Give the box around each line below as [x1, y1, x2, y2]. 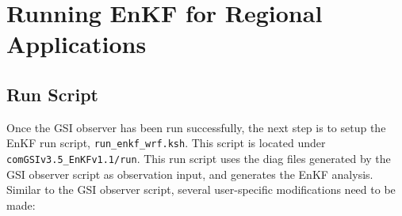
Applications [6, 28, 147, 60]
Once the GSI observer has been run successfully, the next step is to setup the [6, 119, 386, 135]
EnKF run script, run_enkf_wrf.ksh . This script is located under [6, 135, 326, 151]
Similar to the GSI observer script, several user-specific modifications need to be [6, 181, 396, 198]
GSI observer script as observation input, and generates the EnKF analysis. [6, 165, 373, 182]
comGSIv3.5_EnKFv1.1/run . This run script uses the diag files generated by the [6, 150, 391, 167]
